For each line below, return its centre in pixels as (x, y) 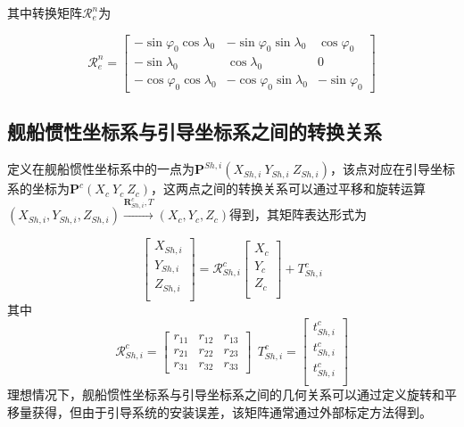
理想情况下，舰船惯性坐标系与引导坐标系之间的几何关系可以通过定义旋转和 (226, 394)
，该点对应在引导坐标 (392, 169)
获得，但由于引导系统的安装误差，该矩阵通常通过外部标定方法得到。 (232, 411)
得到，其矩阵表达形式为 (298, 214)
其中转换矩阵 (45, 12)
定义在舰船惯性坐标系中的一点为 (101, 169)
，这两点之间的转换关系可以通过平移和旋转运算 (289, 189)
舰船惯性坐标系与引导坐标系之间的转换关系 (195, 131)
